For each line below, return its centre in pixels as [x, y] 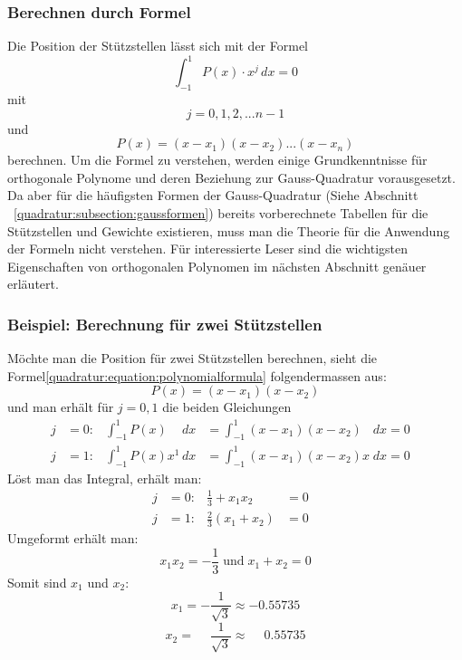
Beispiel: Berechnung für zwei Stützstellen [165, 324]
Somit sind [37, 582]
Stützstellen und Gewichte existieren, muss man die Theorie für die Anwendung [229, 230]
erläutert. [33, 284]
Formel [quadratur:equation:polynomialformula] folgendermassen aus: [197, 375]
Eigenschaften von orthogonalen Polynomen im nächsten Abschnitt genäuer [217, 266]
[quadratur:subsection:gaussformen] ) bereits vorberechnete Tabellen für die [221, 213]
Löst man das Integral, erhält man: [105, 478]
